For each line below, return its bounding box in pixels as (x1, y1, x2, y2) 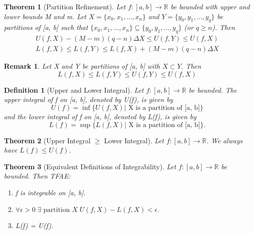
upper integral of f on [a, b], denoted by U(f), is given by (4, 94, 173, 104)
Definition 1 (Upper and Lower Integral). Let (4, 84, 144, 95)
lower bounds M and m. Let (4, 11, 87, 21)
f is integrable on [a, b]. (15, 187, 86, 197)
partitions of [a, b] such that (4, 22, 88, 32)
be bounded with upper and (170, 1, 250, 11)
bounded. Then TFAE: (4, 171, 71, 181)
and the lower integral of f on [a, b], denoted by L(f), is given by (4, 111, 197, 122)
